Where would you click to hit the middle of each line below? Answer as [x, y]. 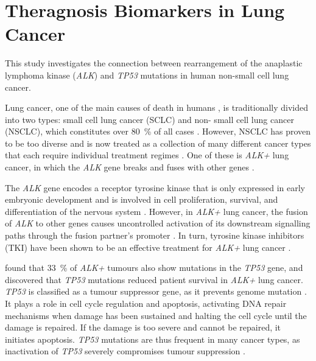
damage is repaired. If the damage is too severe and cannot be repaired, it [143, 327]
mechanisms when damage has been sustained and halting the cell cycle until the [156, 315]
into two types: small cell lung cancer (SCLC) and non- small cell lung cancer [149, 119]
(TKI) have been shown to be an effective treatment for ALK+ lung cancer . [148, 247]
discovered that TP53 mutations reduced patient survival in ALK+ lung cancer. [154, 279]
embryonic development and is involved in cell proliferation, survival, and [142, 199]
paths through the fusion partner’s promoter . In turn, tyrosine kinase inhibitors [155, 235]
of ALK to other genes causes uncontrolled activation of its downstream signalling [158, 223]
